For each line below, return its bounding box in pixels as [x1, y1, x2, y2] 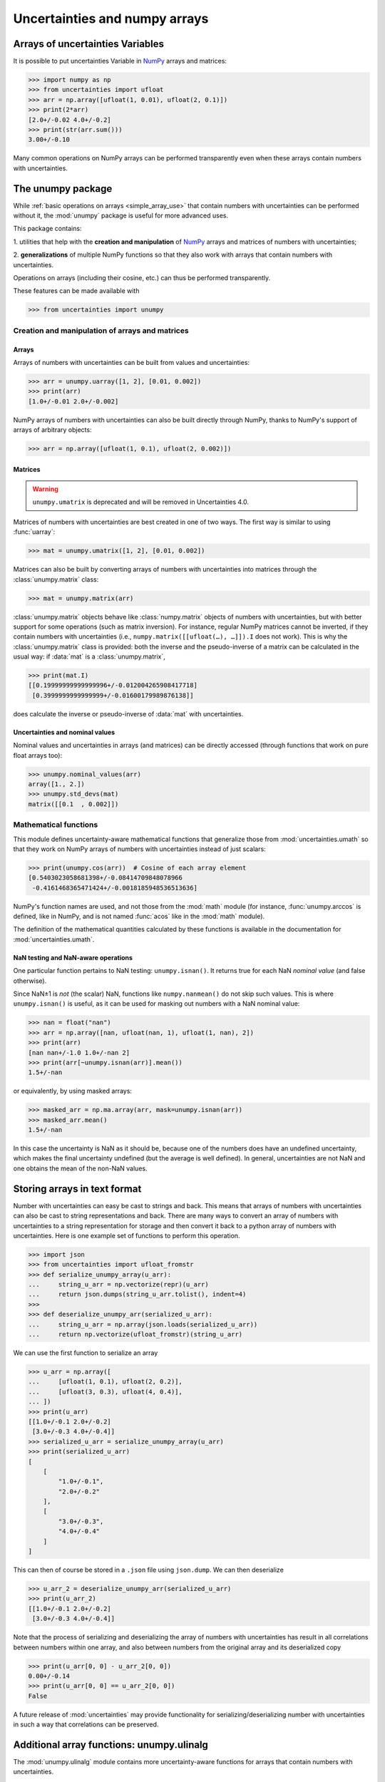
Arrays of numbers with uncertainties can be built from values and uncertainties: [13, 358, 250, 366]
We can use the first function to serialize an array [13, 1349, 158, 1357]
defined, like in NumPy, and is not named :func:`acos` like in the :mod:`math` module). [13, 912, 265, 921]
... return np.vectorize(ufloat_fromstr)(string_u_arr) [28, 1330, 243, 1339]
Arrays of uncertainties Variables [13, 38, 164, 50]
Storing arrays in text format [13, 1183, 142, 1195]
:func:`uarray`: [13, 527, 56, 536]
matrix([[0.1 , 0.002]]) [28, 800, 119, 808]
